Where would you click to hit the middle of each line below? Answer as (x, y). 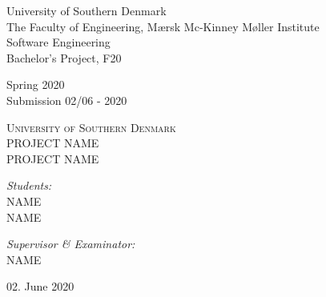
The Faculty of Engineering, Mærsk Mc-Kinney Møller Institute (163, 26)
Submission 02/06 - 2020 (67, 100)
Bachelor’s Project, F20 (64, 57)
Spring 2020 (36, 84)
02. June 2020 (40, 286)
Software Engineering (58, 42)
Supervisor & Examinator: (71, 244)
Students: (29, 185)
